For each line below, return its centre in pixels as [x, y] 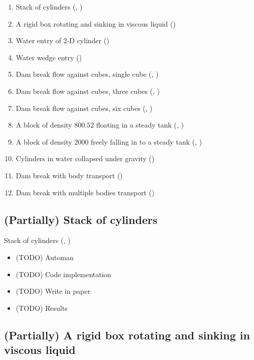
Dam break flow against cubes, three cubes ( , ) [88, 91]
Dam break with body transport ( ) [69, 175]
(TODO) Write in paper [53, 291]
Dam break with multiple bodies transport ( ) [85, 192]
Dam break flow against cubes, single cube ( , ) [87, 74]
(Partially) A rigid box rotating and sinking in [127, 335]
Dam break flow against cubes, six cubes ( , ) [84, 108]
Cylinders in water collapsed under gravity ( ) [85, 158]
